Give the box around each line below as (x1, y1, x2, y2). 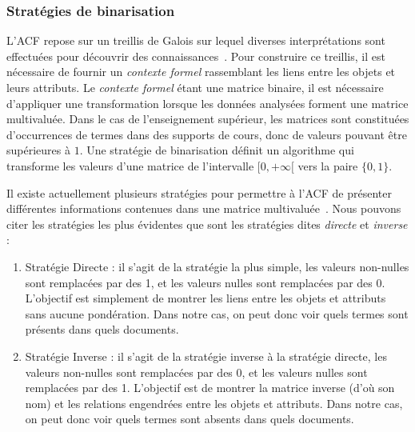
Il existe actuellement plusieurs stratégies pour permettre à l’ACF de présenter (6, 184, 392, 201)
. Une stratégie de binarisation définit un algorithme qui (79, 142, 354, 158)
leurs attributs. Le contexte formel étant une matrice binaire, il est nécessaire (6, 79, 384, 95)
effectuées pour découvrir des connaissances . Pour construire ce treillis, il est (6, 47, 385, 64)
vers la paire (297, 157, 358, 174)
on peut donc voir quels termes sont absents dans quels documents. (25, 410, 354, 427)
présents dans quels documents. (25, 321, 179, 338)
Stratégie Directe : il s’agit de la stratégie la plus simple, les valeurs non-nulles (25, 258, 409, 274)
